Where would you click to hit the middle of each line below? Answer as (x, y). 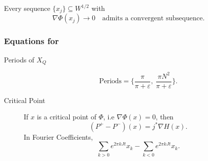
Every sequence (27, 8)
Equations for (31, 41)
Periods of (19, 59)
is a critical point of (66, 117)
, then (165, 117)
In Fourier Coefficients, (58, 136)
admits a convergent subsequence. (153, 19)
